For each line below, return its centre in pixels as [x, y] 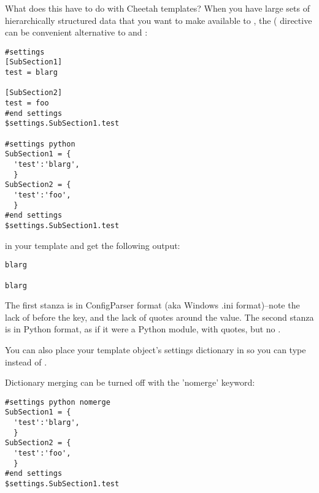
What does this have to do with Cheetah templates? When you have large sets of [157, 8]
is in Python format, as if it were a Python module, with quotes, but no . [143, 329]
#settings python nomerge [58, 402]
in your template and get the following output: [93, 245]
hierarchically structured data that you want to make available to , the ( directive [159, 20]
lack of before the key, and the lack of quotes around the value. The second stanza [159, 317]
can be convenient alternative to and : [76, 32]
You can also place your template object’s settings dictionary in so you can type [156, 349]
